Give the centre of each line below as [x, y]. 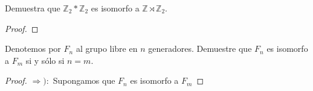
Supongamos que [84, 80]
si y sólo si [45, 60]
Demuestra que [33, 8]
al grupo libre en [107, 49]
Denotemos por [33, 49]
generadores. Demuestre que [200, 49]
